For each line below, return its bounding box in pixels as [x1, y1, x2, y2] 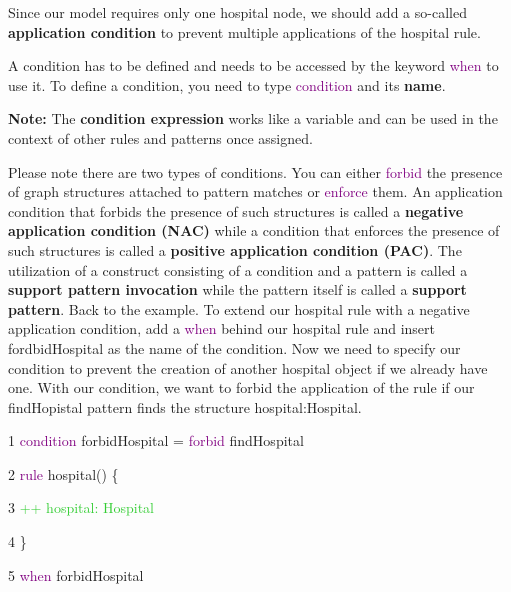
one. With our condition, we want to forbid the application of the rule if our [8, 377, 475, 398]
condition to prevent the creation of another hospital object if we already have [8, 357, 488, 378]
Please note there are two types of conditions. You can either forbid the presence [8, 161, 503, 182]
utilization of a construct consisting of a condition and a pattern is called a [8, 259, 468, 280]
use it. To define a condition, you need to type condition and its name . [8, 74, 446, 95]
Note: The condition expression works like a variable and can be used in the [8, 108, 498, 129]
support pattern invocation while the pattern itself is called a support [8, 279, 467, 300]
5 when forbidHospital [8, 564, 144, 585]
